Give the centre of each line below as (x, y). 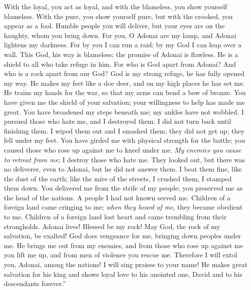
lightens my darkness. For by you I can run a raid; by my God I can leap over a (123, 45)
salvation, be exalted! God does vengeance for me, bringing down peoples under (123, 236)
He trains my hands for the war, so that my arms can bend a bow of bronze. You (125, 92)
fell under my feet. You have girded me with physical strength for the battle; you (125, 140)
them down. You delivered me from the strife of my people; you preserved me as (123, 188)
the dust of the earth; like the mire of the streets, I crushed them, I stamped (118, 178)
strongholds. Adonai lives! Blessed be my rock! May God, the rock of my (112, 226)
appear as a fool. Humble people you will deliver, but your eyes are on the (114, 26)
